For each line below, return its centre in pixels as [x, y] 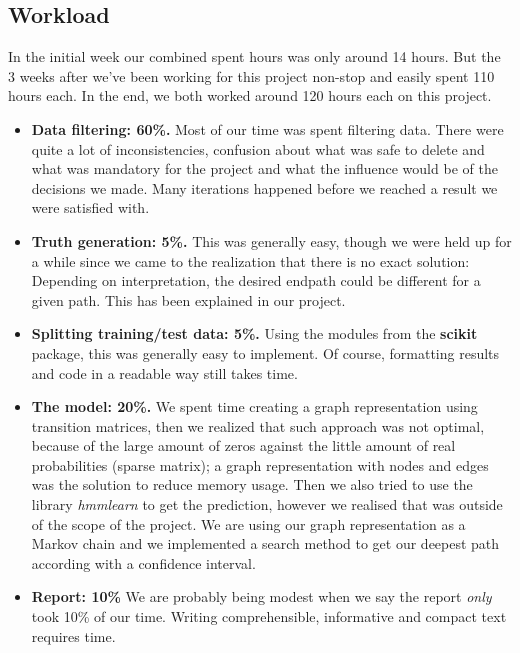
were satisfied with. [90, 207]
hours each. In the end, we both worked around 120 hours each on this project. [250, 95]
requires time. [73, 635]
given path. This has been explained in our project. [188, 299]
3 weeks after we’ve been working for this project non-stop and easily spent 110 [251, 75]
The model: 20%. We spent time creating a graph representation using [254, 406]
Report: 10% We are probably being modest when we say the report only [261, 596]
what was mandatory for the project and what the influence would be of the [264, 168]
